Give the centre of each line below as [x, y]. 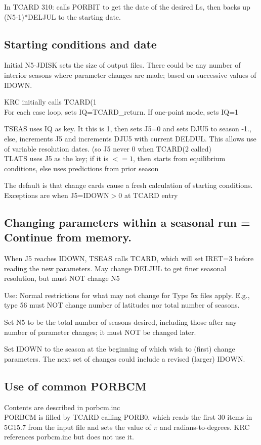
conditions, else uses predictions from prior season [81, 168]
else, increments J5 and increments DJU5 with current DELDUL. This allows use [130, 138]
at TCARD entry [151, 195]
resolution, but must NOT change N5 [62, 278]
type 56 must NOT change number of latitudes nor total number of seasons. [122, 305]
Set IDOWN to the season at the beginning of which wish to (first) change [120, 349]
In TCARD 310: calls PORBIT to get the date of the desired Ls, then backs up [127, 7]
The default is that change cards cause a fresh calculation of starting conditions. [128, 185]
